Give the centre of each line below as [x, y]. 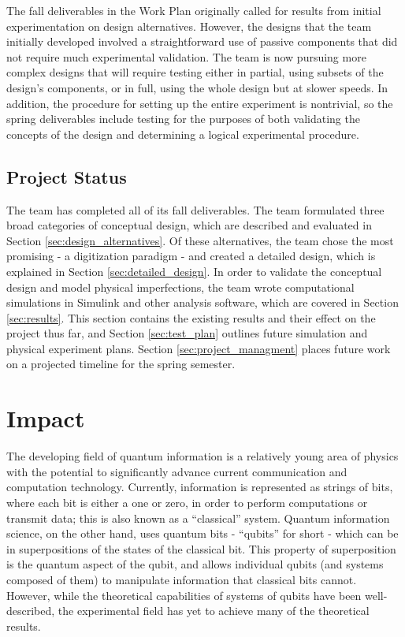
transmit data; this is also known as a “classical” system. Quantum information [198, 518]
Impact [46, 418]
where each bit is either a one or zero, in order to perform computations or [187, 502]
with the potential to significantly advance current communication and [177, 471]
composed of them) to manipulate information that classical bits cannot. [182, 579]
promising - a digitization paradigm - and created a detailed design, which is [191, 256]
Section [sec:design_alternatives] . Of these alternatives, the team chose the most [200, 240]
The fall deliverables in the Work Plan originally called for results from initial [194, 10]
